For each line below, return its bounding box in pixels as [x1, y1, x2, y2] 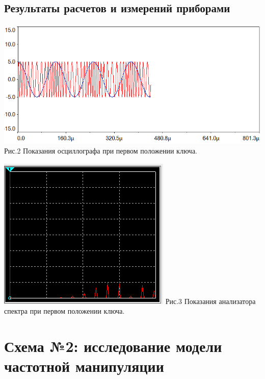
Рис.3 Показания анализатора [165, 295, 256, 306]
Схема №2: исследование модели [4, 336, 222, 357]
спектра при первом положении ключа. [4, 306, 125, 316]
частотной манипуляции [4, 356, 164, 376]
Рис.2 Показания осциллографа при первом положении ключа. [4, 145, 197, 156]
